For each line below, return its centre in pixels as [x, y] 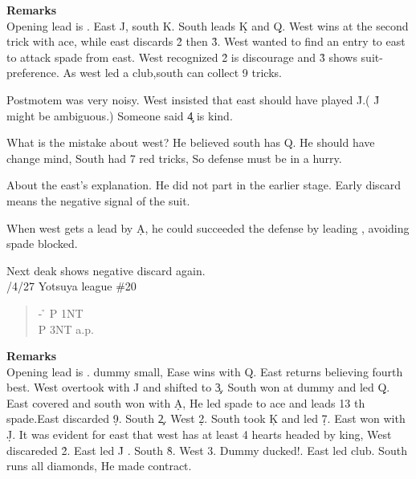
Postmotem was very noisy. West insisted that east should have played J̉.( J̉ [193, 99]
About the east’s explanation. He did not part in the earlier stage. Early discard [204, 185]
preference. [33, 73]
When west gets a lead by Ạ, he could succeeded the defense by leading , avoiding [208, 227]
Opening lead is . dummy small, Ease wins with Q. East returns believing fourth [205, 371]
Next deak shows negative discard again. [106, 270]
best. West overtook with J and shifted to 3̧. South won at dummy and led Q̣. [198, 387]
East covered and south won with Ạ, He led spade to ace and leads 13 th [186, 402]
